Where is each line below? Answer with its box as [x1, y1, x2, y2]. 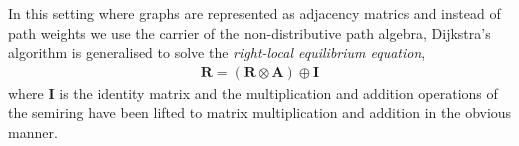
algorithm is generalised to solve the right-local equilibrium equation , [8, 42, 426, 63]
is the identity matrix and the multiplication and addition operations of [59, 82, 498, 103]
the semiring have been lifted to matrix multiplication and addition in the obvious [8, 102, 512, 123]
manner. [8, 122, 58, 142]
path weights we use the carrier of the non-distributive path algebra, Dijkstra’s [8, 22, 491, 43]
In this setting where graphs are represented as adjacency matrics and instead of [8, 3, 501, 23]
